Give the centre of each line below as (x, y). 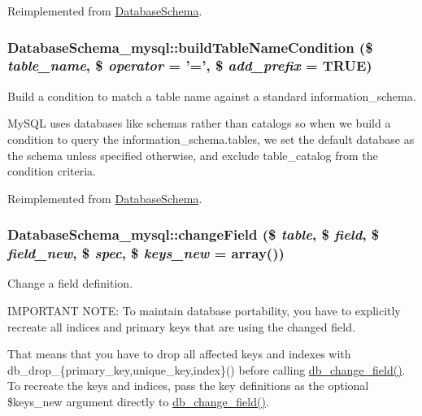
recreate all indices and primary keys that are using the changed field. (181, 326)
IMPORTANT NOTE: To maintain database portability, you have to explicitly (204, 311)
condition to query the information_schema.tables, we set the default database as (211, 139)
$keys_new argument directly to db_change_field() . (138, 401)
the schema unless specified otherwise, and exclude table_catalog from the (193, 155)
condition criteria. (52, 171)
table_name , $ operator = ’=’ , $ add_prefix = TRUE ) (190, 65)
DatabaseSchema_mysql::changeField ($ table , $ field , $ (194, 234)
